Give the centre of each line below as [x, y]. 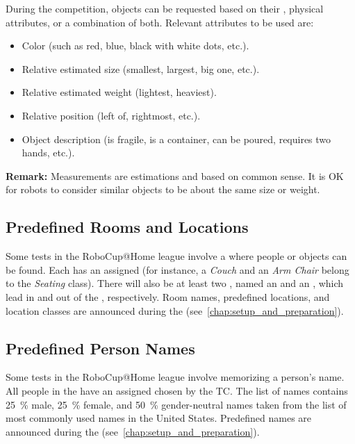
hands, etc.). [48, 153]
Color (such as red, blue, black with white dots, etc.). [135, 46]
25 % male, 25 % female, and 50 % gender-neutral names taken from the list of [176, 404]
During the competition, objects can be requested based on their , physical [165, 8]
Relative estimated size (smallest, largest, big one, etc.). [141, 68]
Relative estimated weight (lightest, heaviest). [119, 92]
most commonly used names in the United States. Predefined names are [159, 418]
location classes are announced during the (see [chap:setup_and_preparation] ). [175, 310]
